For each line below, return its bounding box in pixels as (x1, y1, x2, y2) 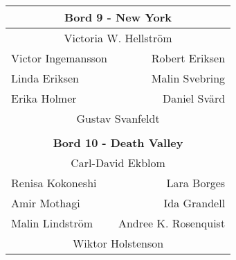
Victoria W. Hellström (64, 30, 172, 46)
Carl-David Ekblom (71, 155, 165, 171)
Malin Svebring (151, 70, 226, 86)
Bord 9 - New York (64, 9, 172, 25)
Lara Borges (166, 175, 226, 191)
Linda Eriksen (11, 70, 79, 86)
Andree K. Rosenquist (118, 215, 226, 231)
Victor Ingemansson (11, 50, 107, 66)
